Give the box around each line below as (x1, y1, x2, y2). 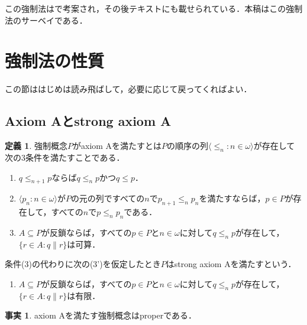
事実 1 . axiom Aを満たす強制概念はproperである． (5, 309, 197, 321)
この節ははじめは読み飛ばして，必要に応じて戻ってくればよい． (5, 83, 252, 95)
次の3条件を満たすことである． (5, 151, 125, 163)
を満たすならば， (199, 192, 266, 204)
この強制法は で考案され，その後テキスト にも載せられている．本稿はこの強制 (5, 2, 303, 14)
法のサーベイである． (5, 14, 88, 26)
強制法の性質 (5, 48, 105, 73)
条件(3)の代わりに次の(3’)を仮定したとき (5, 258, 161, 270)
